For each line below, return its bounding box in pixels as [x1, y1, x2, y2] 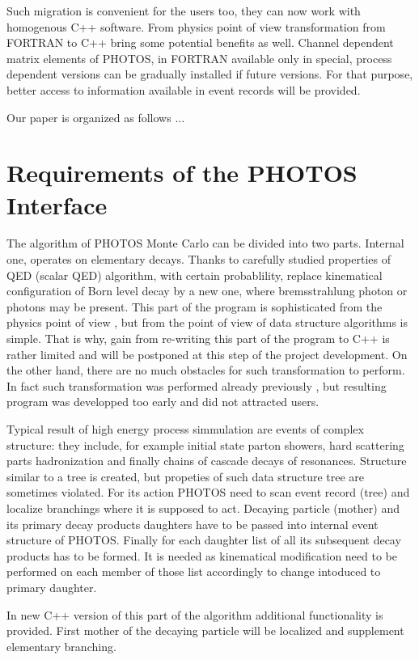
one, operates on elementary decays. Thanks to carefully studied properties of [6, 251, 391, 268]
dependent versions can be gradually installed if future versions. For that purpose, [6, 66, 413, 82]
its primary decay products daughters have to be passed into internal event [6, 515, 379, 532]
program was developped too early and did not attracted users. [6, 393, 320, 410]
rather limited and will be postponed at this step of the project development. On [6, 345, 408, 362]
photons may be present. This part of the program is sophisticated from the [6, 298, 383, 315]
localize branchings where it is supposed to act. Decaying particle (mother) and [6, 499, 400, 516]
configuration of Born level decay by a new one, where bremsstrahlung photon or [6, 282, 408, 299]
